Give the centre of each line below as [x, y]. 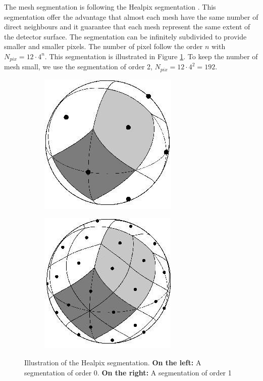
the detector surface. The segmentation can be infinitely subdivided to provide [125, 36]
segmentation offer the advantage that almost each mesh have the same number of [131, 16]
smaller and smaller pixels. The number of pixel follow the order [103, 46]
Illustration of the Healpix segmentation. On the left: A [113, 363]
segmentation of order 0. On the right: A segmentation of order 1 [128, 372]
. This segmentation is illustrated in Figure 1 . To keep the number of [151, 56]
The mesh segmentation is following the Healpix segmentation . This [110, 7]
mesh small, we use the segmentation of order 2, [78, 67]
